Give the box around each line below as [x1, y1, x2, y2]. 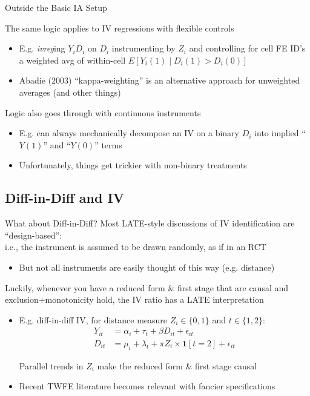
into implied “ [254, 127, 306, 139]
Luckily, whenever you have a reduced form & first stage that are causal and [5, 281, 289, 294]
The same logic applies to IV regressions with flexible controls [5, 21, 234, 34]
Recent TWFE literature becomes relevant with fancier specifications [19, 380, 275, 392]
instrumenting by [111, 42, 176, 54]
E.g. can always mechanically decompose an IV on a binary [19, 127, 239, 139]
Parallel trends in [19, 359, 84, 372]
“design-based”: [5, 228, 62, 241]
